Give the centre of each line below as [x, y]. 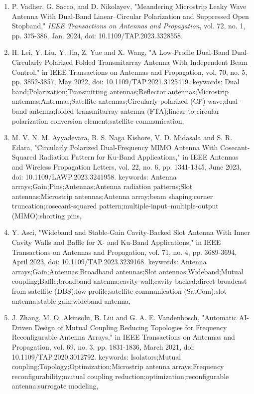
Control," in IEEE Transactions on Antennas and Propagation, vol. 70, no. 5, [129, 72]
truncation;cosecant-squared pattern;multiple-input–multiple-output [115, 206]
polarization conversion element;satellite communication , [98, 120]
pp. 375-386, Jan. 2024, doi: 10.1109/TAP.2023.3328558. [97, 35]
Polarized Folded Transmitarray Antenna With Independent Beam [146, 62]
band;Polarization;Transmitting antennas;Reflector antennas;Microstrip [120, 91]
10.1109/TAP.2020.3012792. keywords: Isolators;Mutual [96, 356]
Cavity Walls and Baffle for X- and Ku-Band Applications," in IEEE [116, 242]
